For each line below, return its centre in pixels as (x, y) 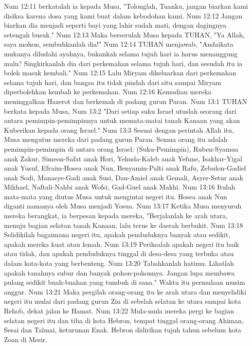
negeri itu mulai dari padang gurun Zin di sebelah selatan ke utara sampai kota (123, 301)
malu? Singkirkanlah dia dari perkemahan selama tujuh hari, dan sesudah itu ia (123, 63)
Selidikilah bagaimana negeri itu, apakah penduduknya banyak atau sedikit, (117, 234)
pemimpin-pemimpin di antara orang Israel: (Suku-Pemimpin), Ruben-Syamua (121, 148)
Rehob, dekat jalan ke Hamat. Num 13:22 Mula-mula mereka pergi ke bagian (119, 311)
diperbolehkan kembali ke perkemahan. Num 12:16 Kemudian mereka (108, 92)
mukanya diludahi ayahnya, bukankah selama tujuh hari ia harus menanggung (121, 53)
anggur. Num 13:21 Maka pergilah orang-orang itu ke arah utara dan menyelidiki (125, 291)
